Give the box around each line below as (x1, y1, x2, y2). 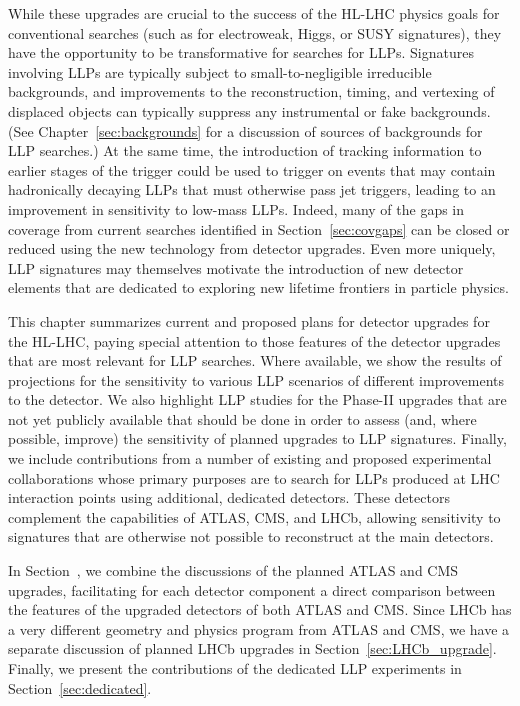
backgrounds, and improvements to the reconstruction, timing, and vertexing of (8, 81, 495, 102)
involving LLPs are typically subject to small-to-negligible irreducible (8, 61, 432, 82)
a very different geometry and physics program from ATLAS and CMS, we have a (8, 618, 510, 639)
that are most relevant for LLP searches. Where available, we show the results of (8, 350, 502, 371)
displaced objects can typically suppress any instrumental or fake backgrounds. (8, 100, 491, 121)
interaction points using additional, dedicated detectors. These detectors (8, 487, 450, 508)
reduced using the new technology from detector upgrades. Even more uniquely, (8, 238, 496, 259)
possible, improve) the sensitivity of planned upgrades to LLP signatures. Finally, (8, 428, 507, 449)
